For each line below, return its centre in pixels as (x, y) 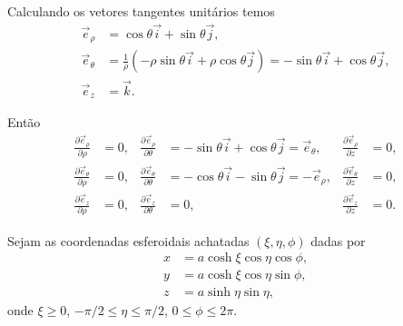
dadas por (338, 240)
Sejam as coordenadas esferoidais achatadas (128, 240)
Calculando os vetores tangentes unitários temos (141, 11)
